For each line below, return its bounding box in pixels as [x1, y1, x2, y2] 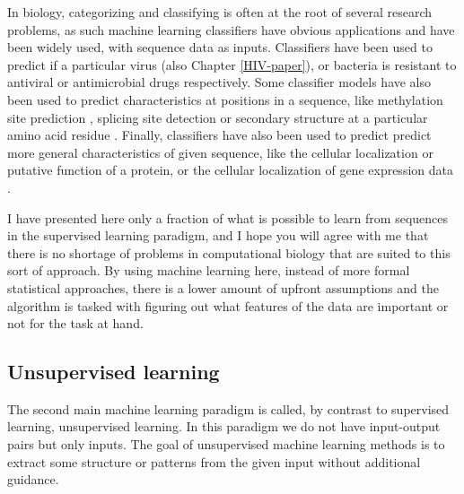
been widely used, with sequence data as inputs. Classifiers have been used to [7, 38, 433, 56]
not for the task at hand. [7, 314, 144, 333]
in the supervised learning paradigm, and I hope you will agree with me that [7, 226, 429, 245]
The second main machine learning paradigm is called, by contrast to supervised [7, 399, 450, 418]
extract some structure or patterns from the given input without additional [7, 452, 421, 471]
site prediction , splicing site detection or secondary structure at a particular [7, 108, 428, 126]
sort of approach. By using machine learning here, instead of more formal [7, 261, 410, 280]
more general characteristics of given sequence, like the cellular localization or [7, 143, 433, 161]
